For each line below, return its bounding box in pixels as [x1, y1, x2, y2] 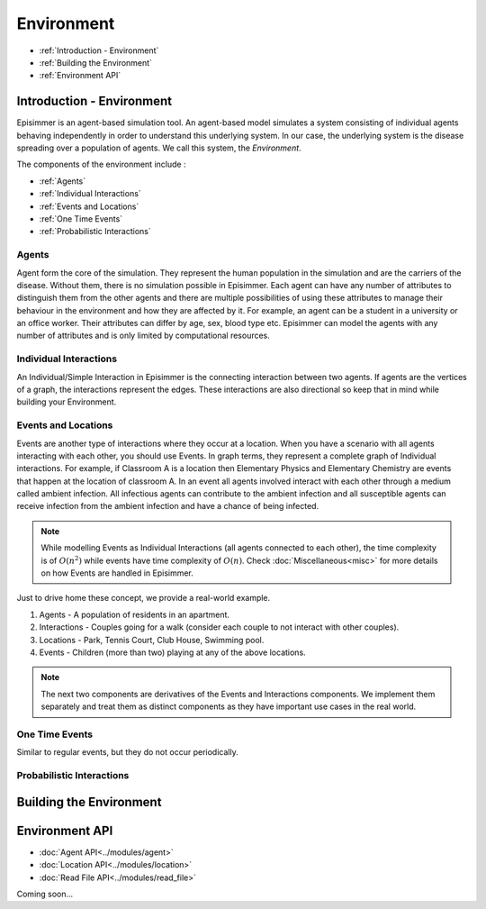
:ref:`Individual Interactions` [39, 188, 141, 199]
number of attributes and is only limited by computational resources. [16, 330, 270, 341]
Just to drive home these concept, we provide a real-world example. [16, 593, 271, 604]
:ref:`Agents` [39, 176, 85, 186]
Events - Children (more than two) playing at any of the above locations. [39, 647, 306, 658]
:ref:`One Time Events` [39, 213, 123, 224]
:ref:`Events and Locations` [39, 201, 139, 212]
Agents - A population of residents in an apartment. [39, 609, 229, 620]
